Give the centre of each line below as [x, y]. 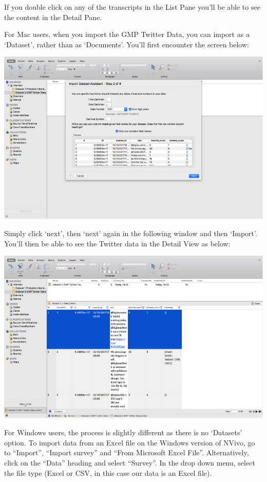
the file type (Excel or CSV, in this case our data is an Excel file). [108, 472]
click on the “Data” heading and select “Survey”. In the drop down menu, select [130, 463]
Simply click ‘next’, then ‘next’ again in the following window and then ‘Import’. [131, 233]
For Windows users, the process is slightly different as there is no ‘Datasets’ [123, 432]
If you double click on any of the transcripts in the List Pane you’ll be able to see [132, 7]
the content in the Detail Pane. [53, 17]
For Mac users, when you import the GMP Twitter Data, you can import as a [127, 34]
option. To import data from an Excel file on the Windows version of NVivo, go [130, 442]
